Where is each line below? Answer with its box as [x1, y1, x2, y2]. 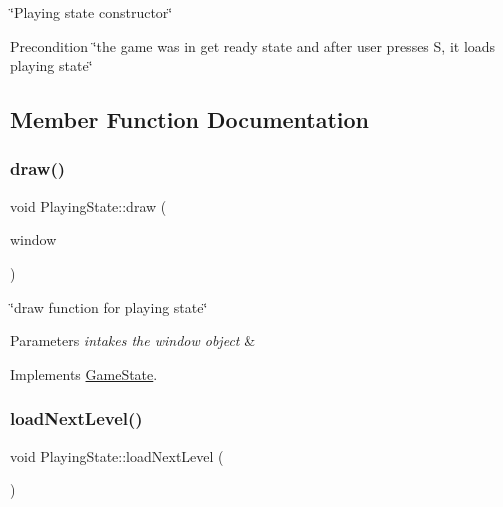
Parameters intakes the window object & [10, 330, 256, 351]
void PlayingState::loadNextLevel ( [10, 445, 224, 466]
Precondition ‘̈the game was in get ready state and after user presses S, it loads [10, 35, 496, 56]
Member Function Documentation [10, 104, 370, 135]
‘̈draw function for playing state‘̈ [10, 296, 208, 317]
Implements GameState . [10, 363, 158, 384]
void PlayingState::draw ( [10, 195, 167, 216]
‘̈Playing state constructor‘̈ [10, 2, 173, 22]
